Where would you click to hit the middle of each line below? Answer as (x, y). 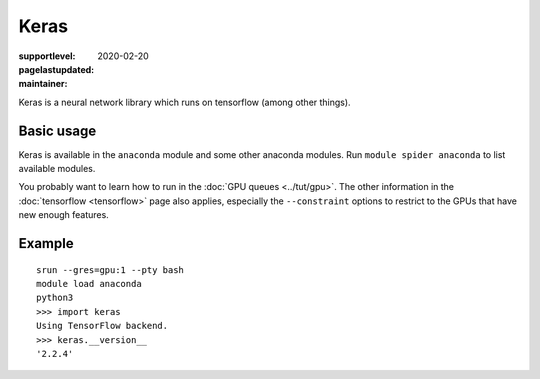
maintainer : (43, 84)
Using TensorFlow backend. (102, 326)
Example (46, 243)
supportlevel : (47, 56)
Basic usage (57, 130)
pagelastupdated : (56, 69)
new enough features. (63, 215)
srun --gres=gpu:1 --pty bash (110, 269)
